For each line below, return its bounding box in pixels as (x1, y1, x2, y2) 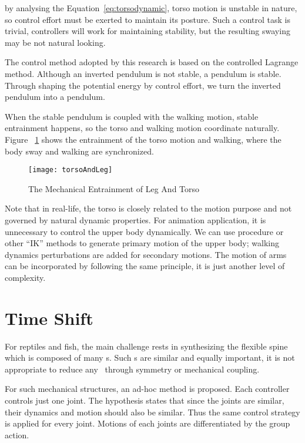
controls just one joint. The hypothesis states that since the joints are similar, (5, 394, 284, 407)
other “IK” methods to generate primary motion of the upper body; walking (5, 237, 279, 249)
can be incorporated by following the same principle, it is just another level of (5, 260, 285, 272)
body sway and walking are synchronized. (5, 145, 154, 157)
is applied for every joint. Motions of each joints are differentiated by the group (5, 417, 290, 429)
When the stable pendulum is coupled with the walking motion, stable (5, 110, 259, 122)
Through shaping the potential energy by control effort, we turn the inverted (5, 79, 281, 91)
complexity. (5, 271, 46, 283)
